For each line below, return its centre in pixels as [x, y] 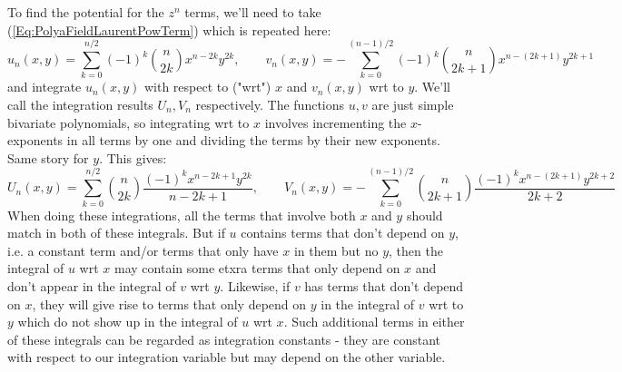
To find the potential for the [86, 12]
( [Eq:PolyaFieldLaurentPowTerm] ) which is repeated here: [169, 29]
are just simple [413, 104]
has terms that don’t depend [384, 285]
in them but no [336, 250]
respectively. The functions [270, 104]
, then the [416, 250]
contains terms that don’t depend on [343, 233]
